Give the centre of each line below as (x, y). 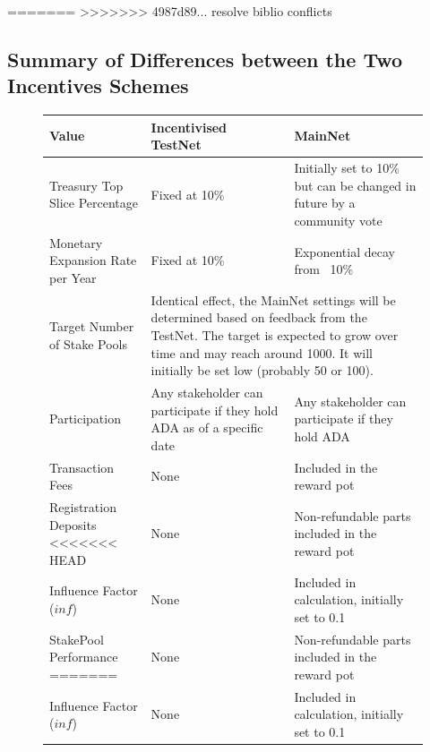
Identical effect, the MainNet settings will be (273, 299)
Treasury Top (86, 185)
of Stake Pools (88, 343)
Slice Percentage (94, 203)
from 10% (324, 269)
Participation (85, 419)
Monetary (76, 242)
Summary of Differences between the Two (205, 59)
